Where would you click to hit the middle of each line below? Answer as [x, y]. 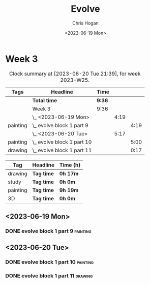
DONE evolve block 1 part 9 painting [48, 231]
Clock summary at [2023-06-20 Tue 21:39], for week [75, 74]
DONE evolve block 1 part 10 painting [50, 262]
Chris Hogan [85, 23]
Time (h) [70, 165]
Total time [45, 100]
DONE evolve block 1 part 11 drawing [49, 276]
